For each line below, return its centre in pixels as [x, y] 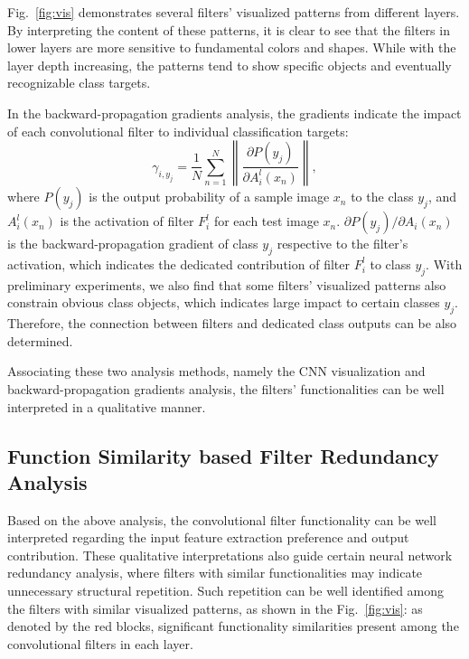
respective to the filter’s [342, 244]
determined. [40, 340]
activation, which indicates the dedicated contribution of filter [178, 264]
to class [390, 264]
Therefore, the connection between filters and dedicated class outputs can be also [232, 323]
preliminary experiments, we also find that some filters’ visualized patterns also [227, 284]
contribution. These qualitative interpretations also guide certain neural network [230, 555]
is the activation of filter [127, 221]
